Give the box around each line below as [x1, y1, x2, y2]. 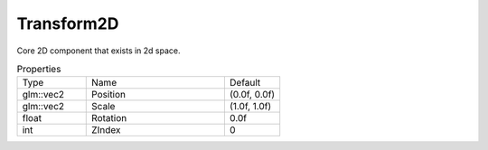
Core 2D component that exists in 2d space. [16, 45, 181, 56]
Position [91, 89, 127, 101]
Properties [16, 63, 61, 76]
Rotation [91, 112, 127, 125]
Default [229, 77, 261, 89]
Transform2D [16, 14, 119, 33]
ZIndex [91, 124, 121, 136]
